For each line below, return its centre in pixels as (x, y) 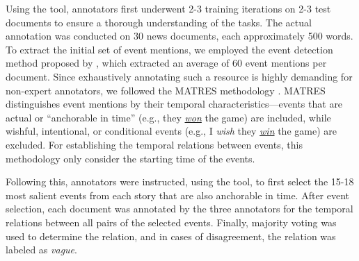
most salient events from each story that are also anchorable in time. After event (178, 195)
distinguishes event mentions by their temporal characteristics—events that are (174, 104)
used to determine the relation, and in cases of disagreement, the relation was (171, 236)
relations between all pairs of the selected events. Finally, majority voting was (171, 222)
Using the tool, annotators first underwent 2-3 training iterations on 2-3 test (168, 8)
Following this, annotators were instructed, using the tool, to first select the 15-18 (180, 182)
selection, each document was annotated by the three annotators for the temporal (179, 209)
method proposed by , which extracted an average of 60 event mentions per (166, 63)
